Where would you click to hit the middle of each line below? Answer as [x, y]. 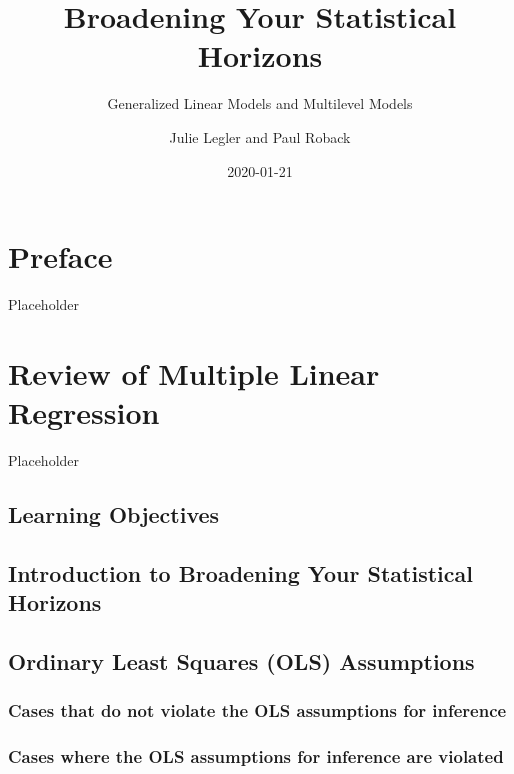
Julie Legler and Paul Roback [260, 136]
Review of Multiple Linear [194, 372]
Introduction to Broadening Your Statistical [240, 572]
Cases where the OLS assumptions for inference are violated [256, 756]
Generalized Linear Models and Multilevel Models [260, 103]
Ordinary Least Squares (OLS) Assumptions [241, 660]
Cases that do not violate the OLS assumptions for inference [257, 710]
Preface [60, 256]
